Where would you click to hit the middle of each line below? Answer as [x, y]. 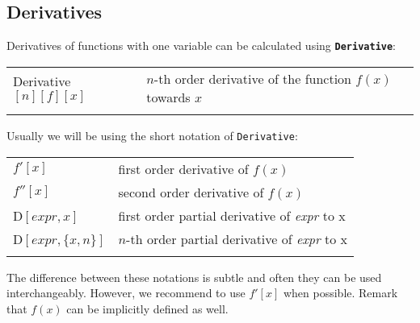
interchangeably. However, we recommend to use [126, 293]
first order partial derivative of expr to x [232, 215]
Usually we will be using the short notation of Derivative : [152, 135]
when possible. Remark [340, 293]
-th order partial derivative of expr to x [237, 238]
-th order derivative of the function [253, 78]
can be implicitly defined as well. [147, 308]
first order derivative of [183, 168]
